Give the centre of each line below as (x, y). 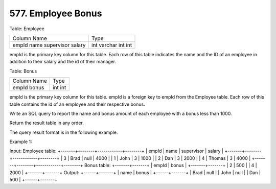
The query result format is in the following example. (64, 132)
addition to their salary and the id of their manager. (63, 62)
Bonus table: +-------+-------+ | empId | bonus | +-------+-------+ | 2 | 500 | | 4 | (171, 166)
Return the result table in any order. (47, 123)
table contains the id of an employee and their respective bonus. (77, 104)
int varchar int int (112, 45)
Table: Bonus (23, 71)
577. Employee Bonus (56, 13)
